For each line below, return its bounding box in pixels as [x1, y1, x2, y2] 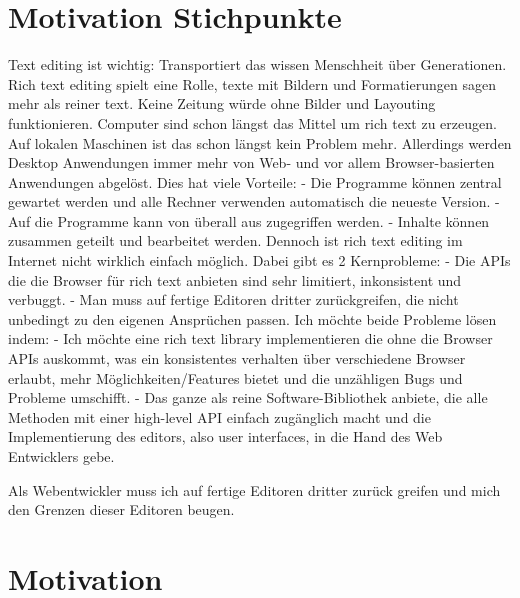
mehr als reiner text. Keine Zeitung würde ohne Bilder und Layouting [8, 93, 436, 114]
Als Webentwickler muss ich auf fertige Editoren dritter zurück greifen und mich [8, 479, 501, 500]
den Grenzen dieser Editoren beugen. [8, 499, 235, 520]
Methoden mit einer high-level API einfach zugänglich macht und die [8, 406, 431, 427]
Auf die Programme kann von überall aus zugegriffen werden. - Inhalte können [8, 210, 490, 231]
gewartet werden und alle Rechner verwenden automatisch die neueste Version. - [8, 191, 500, 212]
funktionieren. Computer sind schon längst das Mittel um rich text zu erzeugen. [8, 112, 497, 133]
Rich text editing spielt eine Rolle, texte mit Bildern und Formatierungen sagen [8, 73, 496, 94]
